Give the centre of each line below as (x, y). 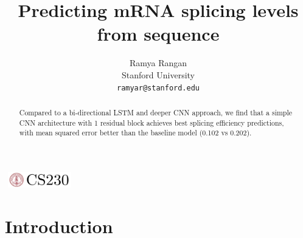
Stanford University (158, 74)
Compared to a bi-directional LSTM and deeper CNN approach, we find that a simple (156, 112)
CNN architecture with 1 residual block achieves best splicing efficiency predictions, (151, 122)
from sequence (158, 34)
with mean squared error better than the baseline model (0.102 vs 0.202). (135, 133)
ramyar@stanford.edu (158, 88)
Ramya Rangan (158, 63)
